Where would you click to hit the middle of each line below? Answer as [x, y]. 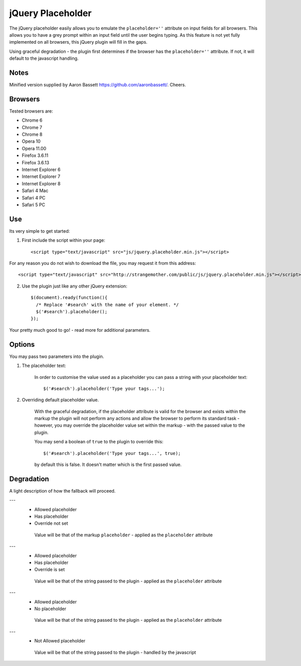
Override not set [51, 523]
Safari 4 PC [34, 198]
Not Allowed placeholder [60, 641]
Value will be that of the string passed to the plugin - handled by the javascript [115, 652]
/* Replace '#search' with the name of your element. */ [107, 305]
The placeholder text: [44, 366]
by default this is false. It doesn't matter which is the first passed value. [108, 464]
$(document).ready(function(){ [69, 298]
